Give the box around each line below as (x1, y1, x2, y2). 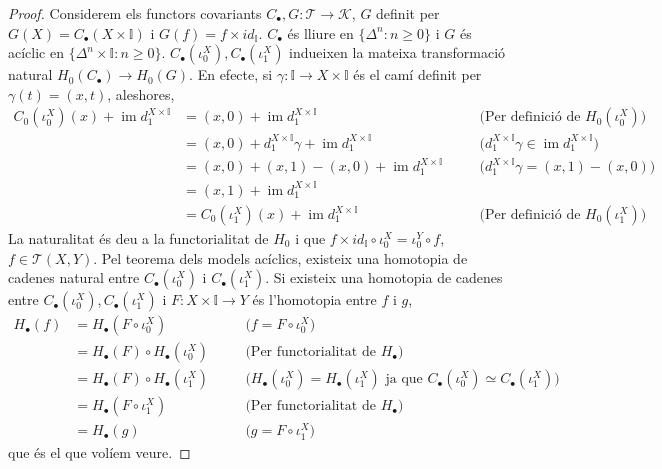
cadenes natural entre (8, 267, 140, 288)
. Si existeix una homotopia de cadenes (265, 267, 503, 288)
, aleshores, (107, 83, 175, 104)
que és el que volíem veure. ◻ (8, 441, 191, 462)
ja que (385, 372, 423, 387)
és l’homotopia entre (252, 289, 377, 310)
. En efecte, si (189, 64, 273, 85)
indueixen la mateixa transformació (289, 42, 506, 63)
